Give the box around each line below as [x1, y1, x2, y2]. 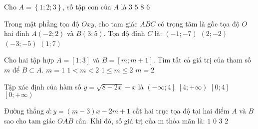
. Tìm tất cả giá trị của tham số [153, 54, 251, 65]
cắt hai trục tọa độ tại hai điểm [132, 105, 230, 116]
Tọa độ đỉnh [108, 28, 145, 38]
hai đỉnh [4, 28, 29, 38]
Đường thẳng [4, 105, 44, 116]
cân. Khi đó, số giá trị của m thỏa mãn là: [75, 115, 205, 125]
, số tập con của [62, 1, 111, 11]
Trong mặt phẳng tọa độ [4, 18, 79, 28]
